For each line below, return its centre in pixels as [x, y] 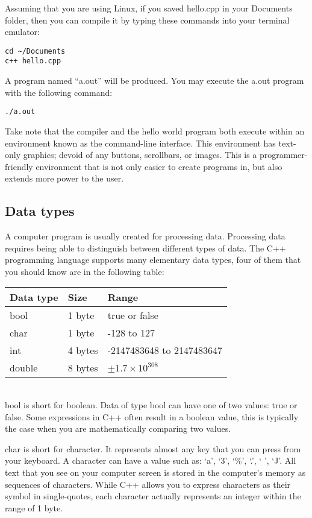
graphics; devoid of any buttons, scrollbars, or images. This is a [140, 155]
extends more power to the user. [64, 178]
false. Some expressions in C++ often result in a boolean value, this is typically [152, 416]
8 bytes [83, 368]
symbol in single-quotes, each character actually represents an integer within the [153, 496]
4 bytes [83, 350]
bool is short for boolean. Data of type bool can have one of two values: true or [151, 405]
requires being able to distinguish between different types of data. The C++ [145, 248]
